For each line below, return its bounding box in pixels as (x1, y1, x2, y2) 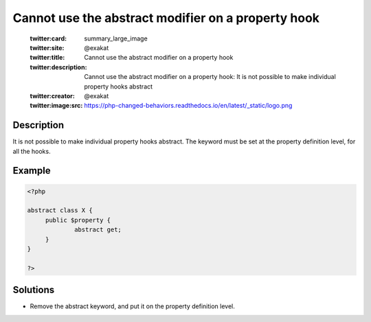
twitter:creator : (30, 91, 75, 100)
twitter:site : (30, 43, 65, 51)
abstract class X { (27, 207, 93, 214)
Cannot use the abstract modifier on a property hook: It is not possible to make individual (84, 73, 336, 81)
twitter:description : (30, 62, 87, 71)
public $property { (45, 216, 111, 224)
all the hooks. (12, 147, 51, 155)
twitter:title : (30, 54, 65, 62)
